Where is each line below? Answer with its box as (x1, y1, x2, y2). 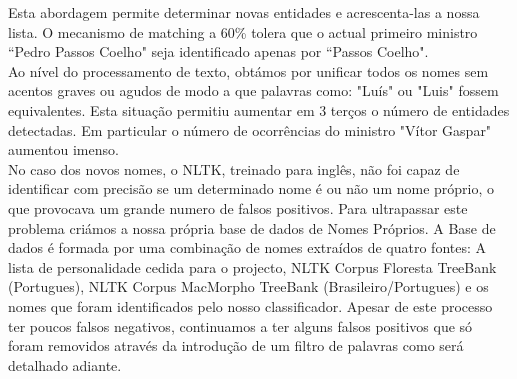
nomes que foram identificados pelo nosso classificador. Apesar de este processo (8, 295, 493, 316)
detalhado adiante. (8, 354, 122, 375)
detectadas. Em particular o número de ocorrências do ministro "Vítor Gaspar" (8, 119, 492, 140)
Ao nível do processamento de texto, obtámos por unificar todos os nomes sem (8, 60, 489, 81)
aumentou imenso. (8, 139, 119, 160)
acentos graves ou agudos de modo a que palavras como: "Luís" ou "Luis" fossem (8, 80, 499, 101)
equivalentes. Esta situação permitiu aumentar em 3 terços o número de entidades (8, 99, 510, 120)
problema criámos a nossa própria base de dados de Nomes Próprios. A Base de (8, 217, 496, 238)
